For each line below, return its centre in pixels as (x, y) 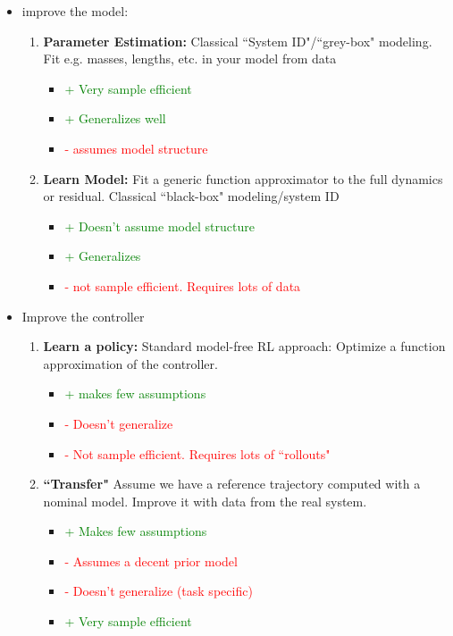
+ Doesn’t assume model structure (159, 226)
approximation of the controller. (130, 363)
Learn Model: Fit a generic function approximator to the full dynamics (243, 178)
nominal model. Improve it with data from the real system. (205, 501)
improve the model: (75, 11)
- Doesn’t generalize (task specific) (159, 591)
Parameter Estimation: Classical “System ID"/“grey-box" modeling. (238, 41)
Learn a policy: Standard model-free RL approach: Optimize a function (244, 346)
